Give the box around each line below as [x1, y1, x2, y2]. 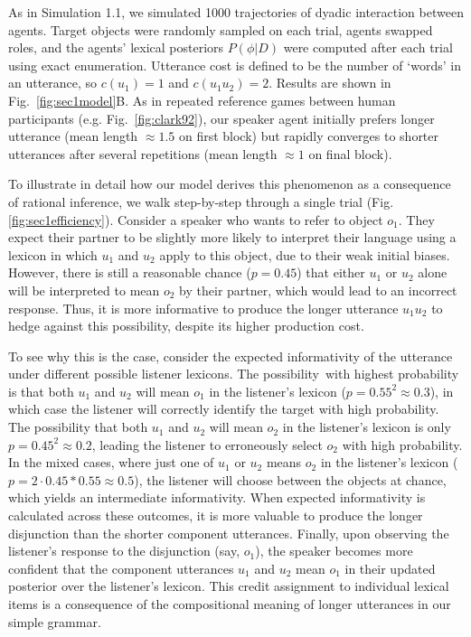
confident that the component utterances [8, 558, 234, 577]
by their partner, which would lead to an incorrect [179, 280, 457, 299]
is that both [8, 381, 74, 400]
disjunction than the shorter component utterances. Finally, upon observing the [8, 523, 449, 542]
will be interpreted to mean [8, 280, 160, 299]
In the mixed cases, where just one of [8, 453, 214, 472]
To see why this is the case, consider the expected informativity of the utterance [8, 346, 453, 365]
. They [398, 210, 435, 229]
